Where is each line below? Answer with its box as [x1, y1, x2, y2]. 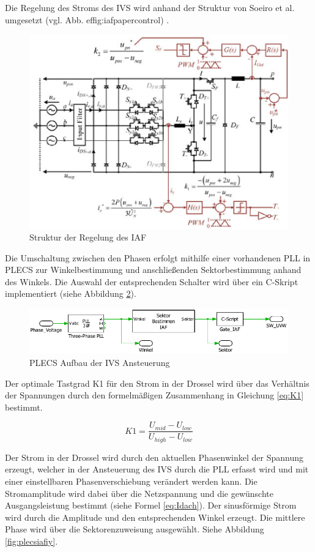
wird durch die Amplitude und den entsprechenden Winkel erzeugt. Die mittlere [5, 510, 305, 523]
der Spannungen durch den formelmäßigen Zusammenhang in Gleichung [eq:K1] [5, 389, 304, 401]
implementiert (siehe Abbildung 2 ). [5, 287, 136, 300]
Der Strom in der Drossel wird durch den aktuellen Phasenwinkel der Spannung [5, 450, 304, 463]
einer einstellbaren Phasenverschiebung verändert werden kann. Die [5, 475, 258, 488]
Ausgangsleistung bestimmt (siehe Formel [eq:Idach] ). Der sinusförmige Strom [5, 499, 297, 512]
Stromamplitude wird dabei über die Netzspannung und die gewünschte [5, 487, 273, 499]
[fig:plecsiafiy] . [5, 535, 58, 548]
